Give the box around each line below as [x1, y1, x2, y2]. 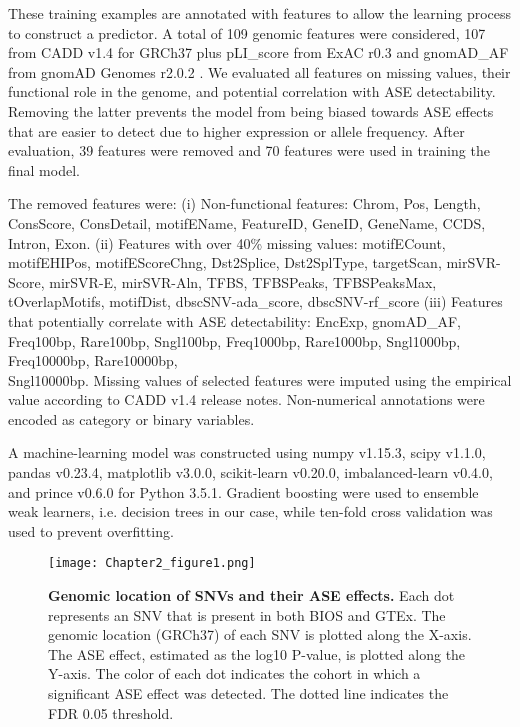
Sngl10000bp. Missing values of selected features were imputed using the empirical [8, 369, 512, 390]
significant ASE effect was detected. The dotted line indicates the [48, 683, 449, 704]
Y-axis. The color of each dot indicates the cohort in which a [48, 663, 421, 684]
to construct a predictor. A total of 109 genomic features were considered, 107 [8, 22, 486, 43]
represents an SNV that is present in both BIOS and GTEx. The [48, 604, 446, 625]
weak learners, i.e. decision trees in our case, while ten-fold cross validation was [8, 501, 493, 522]
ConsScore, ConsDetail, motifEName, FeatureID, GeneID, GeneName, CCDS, [8, 212, 486, 233]
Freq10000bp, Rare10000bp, [8, 350, 178, 371]
